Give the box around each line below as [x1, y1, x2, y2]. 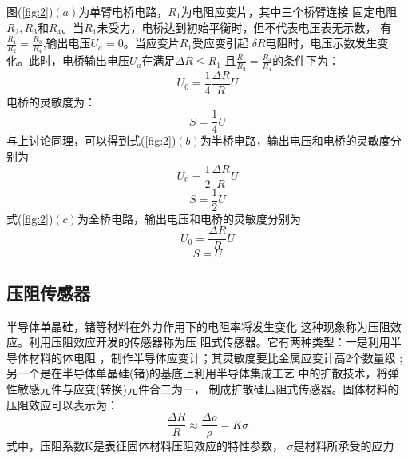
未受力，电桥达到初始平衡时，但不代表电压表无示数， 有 [97, 18, 392, 35]
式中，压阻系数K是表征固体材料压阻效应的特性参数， [6, 437, 283, 454]
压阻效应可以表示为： [6, 396, 118, 413]
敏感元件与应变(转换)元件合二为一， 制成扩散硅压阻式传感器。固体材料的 [17, 380, 399, 397]
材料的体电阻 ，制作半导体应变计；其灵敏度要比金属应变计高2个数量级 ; [28, 349, 403, 365]
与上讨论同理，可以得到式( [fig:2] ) [6, 132, 176, 149]
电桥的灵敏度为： [6, 93, 96, 110]
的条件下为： [272, 52, 340, 69]
